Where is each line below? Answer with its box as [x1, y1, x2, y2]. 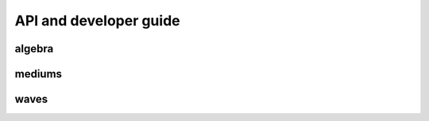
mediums [14, 67, 63, 81]
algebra [14, 42, 54, 55]
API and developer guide [14, 12, 180, 29]
